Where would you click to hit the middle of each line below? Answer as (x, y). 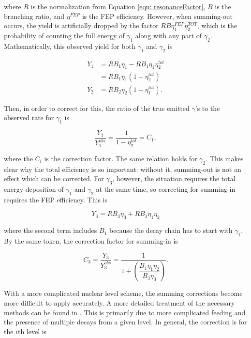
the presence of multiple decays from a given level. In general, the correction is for (125, 322)
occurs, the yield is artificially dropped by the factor (81, 25)
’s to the (207, 108)
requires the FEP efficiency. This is (56, 199)
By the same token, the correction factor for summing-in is (91, 240)
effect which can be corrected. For (54, 178)
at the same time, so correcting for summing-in (166, 189)
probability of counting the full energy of (64, 35)
